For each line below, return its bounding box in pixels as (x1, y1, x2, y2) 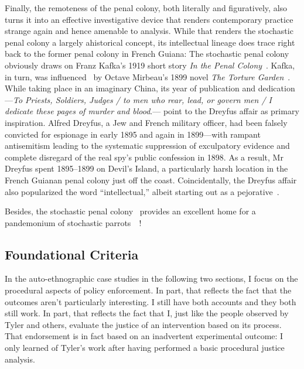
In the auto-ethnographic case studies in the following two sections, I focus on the (5, 272, 298, 285)
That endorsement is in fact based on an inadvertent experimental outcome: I (5, 330, 283, 342)
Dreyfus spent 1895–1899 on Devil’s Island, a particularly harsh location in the (5, 162, 288, 175)
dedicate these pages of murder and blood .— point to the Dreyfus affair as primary (5, 105, 299, 117)
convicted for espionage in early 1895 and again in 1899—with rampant (5, 128, 261, 140)
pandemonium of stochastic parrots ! (5, 216, 142, 228)
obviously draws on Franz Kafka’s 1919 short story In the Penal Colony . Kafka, (5, 59, 295, 71)
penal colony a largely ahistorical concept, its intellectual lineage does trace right (5, 36, 295, 48)
